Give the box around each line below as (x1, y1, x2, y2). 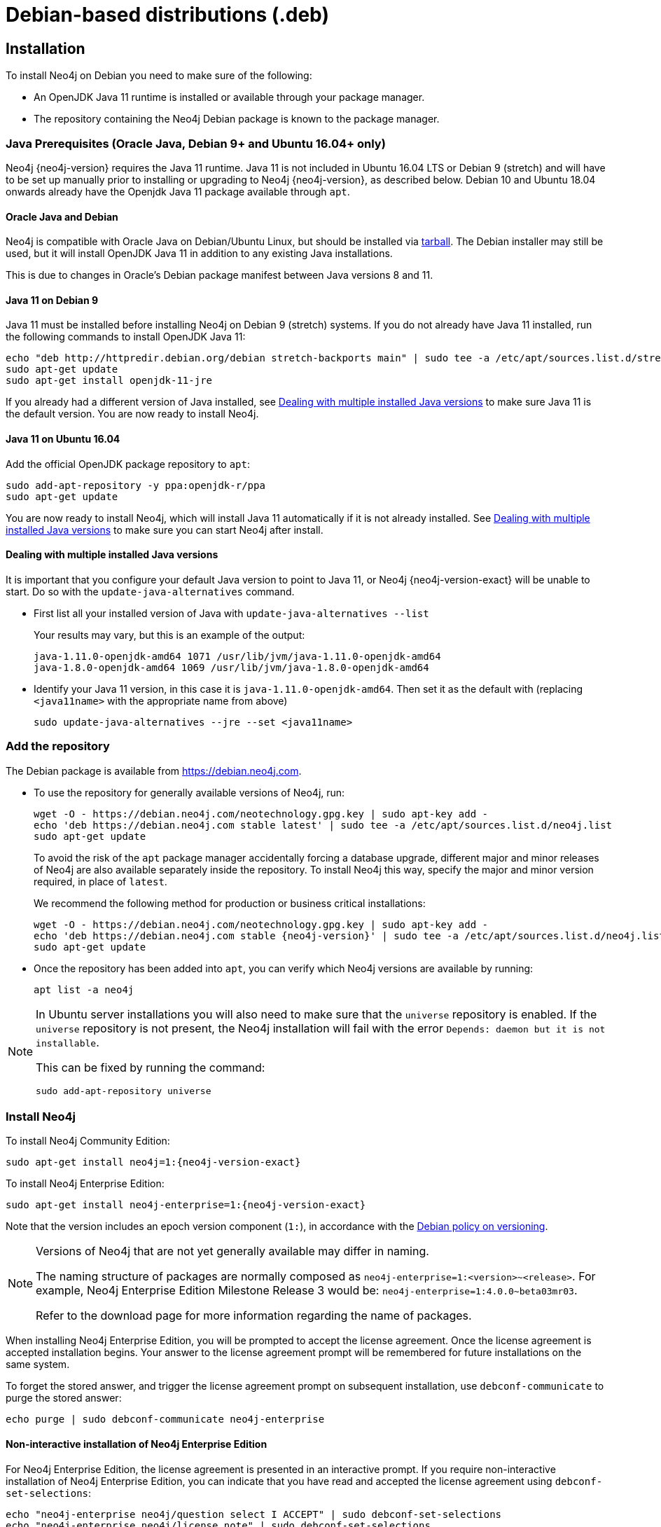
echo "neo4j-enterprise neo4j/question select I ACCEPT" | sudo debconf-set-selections (6, 1508, 502, 1520)
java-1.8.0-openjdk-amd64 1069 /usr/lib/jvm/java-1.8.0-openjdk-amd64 (34, 661, 429, 673)
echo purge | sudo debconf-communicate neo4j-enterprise (6, 1414, 325, 1425)
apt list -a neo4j (34, 983, 134, 995)
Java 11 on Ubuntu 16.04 (6, 432, 120, 445)
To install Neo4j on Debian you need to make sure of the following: (6, 69, 312, 82)
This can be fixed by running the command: (36, 1060, 265, 1075)
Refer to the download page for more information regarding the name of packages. (36, 1308, 472, 1323)
